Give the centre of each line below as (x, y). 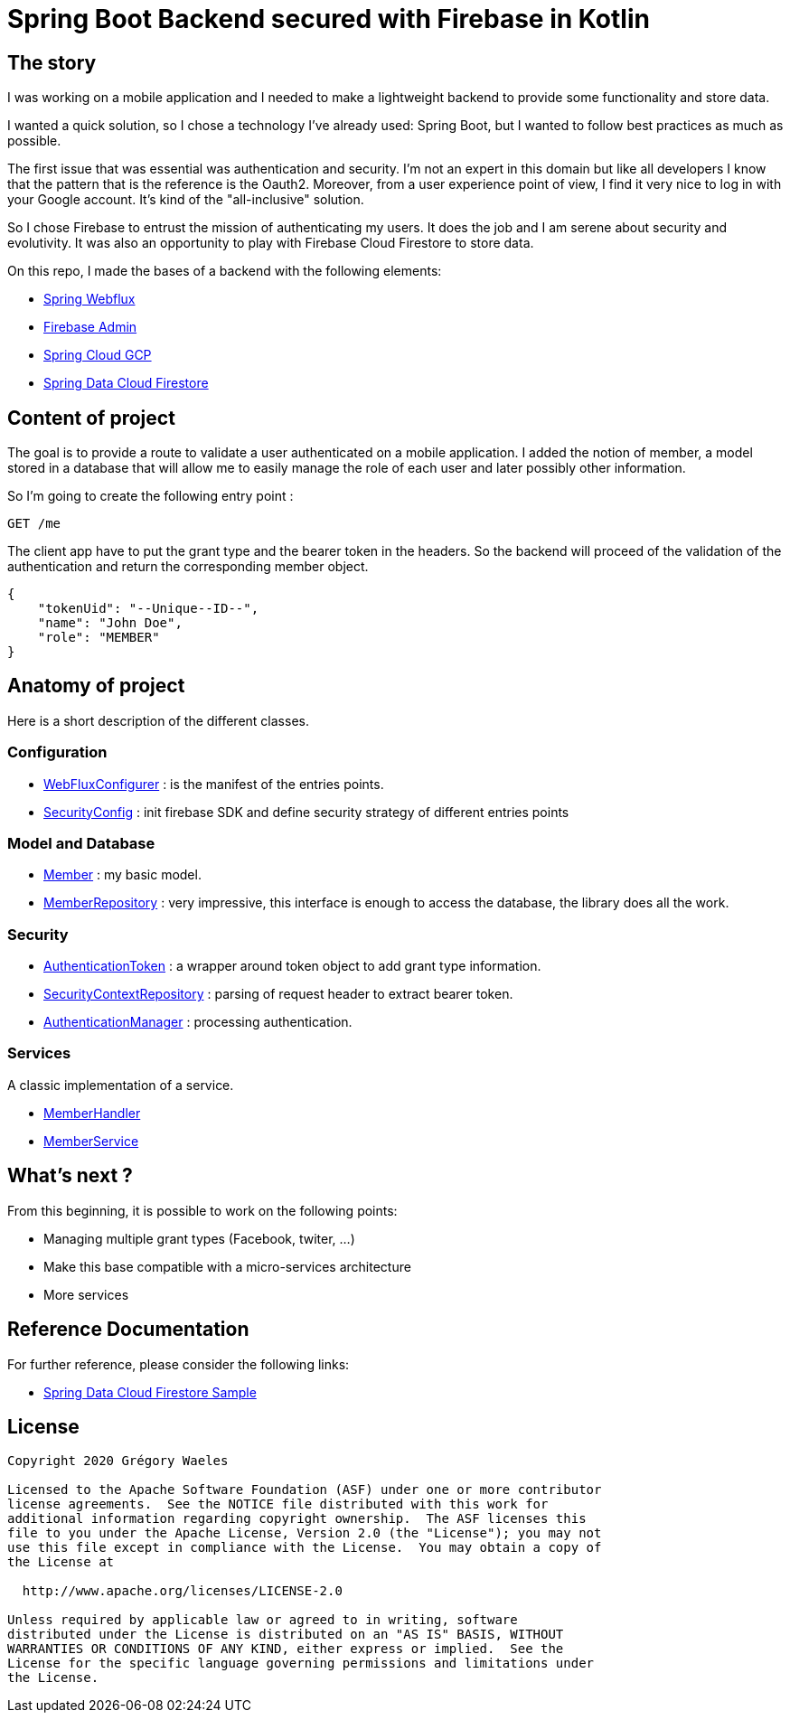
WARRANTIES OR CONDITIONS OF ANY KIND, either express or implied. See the (286, 1649)
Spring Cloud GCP (98, 355)
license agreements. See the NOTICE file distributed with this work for (278, 1504)
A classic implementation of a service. (121, 1085)
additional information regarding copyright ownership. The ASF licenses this (297, 1519)
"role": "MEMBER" (99, 638)
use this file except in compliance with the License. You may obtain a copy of (305, 1548)
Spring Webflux (89, 299)
